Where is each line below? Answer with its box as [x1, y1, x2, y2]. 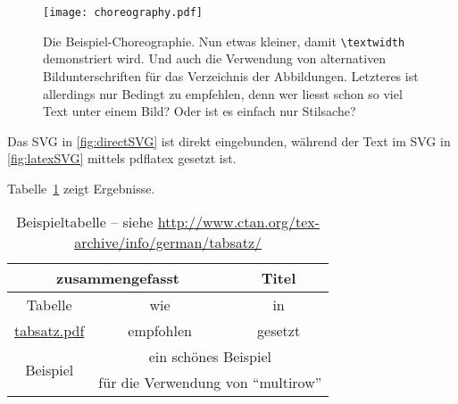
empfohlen [128, 320, 192, 342]
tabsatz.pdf [14, 320, 85, 342]
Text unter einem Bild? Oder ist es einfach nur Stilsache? [43, 102, 356, 120]
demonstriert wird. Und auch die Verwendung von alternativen [43, 49, 387, 68]
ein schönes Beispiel [148, 346, 271, 367]
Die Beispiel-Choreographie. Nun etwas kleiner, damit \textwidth [43, 31, 405, 50]
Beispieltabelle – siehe [16, 211, 154, 233]
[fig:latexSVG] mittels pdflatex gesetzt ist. [7, 149, 237, 168]
